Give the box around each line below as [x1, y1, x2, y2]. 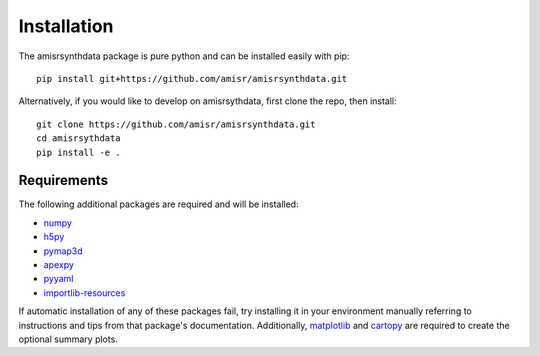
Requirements [18, 172, 109, 189]
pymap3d [43, 245, 84, 257]
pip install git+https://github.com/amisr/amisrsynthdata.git [36, 73, 348, 84]
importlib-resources [43, 286, 126, 299]
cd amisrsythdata [36, 133, 121, 144]
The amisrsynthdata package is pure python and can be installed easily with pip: [18, 50, 350, 62]
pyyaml [43, 273, 74, 285]
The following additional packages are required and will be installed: [18, 198, 299, 210]
